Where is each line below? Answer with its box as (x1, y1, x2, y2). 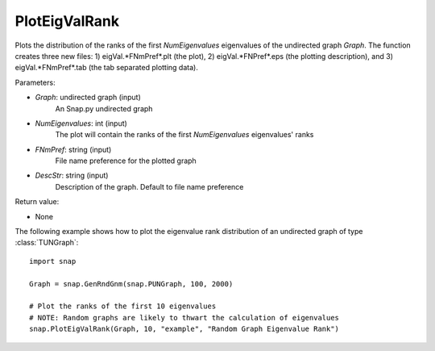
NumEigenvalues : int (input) (35, 118, 128, 128)
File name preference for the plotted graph (55, 156, 197, 165)
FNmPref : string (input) (35, 144, 112, 154)
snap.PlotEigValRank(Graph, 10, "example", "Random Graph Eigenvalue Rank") (29, 324, 340, 334)
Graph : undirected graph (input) (35, 93, 141, 102)
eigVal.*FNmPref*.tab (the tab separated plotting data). (14, 63, 199, 73)
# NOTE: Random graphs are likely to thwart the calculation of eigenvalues (29, 313, 340, 322)
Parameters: (14, 77, 56, 87)
